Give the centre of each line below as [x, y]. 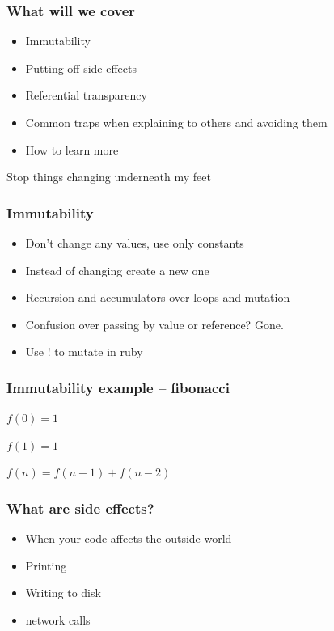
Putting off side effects [81, 68]
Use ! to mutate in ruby [84, 351]
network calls [58, 619]
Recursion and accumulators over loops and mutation [158, 297]
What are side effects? [80, 508]
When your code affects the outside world [129, 538]
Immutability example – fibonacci [118, 387]
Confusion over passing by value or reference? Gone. [154, 324]
